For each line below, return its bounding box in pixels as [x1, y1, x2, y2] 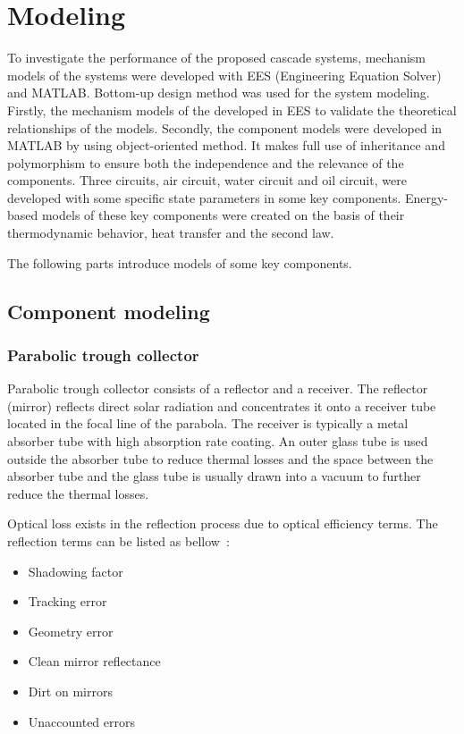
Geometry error [28, 621, 114, 640]
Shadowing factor [28, 561, 123, 580]
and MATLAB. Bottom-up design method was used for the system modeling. [7, 83, 430, 102]
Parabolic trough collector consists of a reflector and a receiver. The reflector [7, 379, 428, 398]
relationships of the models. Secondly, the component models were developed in [7, 118, 443, 137]
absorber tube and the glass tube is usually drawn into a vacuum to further [7, 467, 421, 485]
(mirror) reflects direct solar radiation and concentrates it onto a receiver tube [7, 396, 436, 415]
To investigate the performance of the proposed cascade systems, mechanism [7, 48, 426, 67]
